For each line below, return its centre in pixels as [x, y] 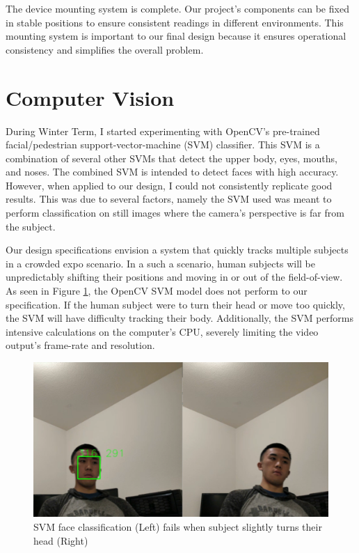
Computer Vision [90, 97]
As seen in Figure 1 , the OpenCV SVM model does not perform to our [157, 291]
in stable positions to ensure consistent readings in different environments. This [175, 22]
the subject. [31, 226]
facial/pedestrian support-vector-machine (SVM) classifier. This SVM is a [163, 145]
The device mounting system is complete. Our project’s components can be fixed [177, 8]
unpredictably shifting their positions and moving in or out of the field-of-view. [174, 277]
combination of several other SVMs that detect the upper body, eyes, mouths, [171, 158]
